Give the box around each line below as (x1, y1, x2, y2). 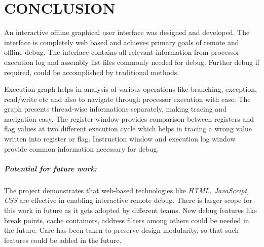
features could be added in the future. (4, 234, 122, 245)
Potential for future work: (4, 163, 97, 173)
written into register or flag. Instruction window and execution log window (4, 133, 236, 144)
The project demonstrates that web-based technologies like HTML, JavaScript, (4, 185, 249, 195)
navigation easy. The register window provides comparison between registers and (4, 113, 254, 124)
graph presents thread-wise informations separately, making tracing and (4, 103, 227, 114)
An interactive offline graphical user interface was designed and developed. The (4, 27, 250, 38)
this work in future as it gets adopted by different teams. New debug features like (4, 205, 257, 215)
